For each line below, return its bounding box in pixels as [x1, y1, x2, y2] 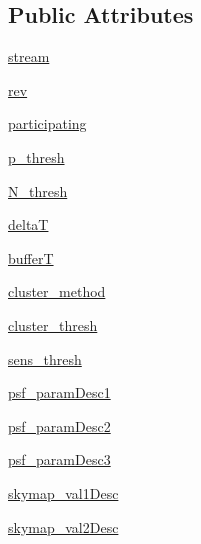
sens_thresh [8, 348, 82, 369]
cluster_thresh [8, 314, 98, 335]
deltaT [8, 214, 49, 235]
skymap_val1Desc [8, 482, 119, 503]
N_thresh [8, 180, 68, 201]
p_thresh [8, 146, 65, 167]
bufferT [8, 247, 54, 268]
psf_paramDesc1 [8, 382, 111, 403]
